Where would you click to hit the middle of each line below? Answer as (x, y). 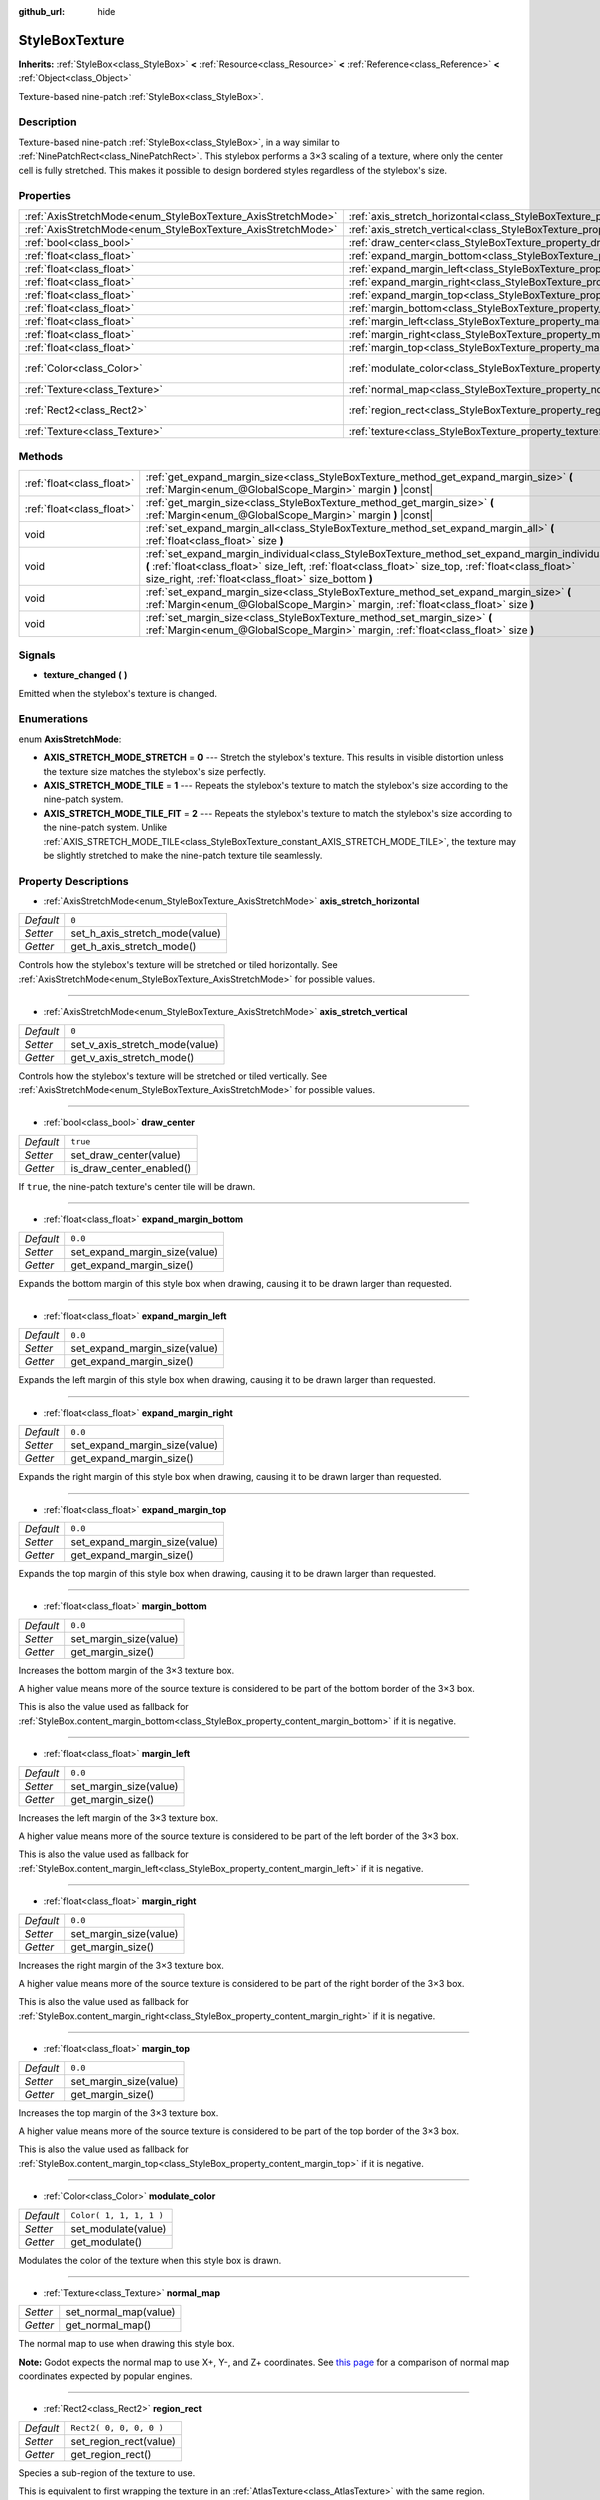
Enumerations (53, 719)
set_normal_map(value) (120, 2312)
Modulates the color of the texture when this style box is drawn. (150, 2260)
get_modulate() (106, 2242)
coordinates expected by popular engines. (105, 2376)
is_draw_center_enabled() (131, 1168)
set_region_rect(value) (123, 2441)
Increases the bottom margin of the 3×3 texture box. (126, 1670)
